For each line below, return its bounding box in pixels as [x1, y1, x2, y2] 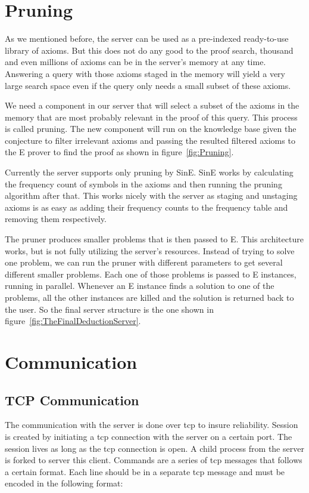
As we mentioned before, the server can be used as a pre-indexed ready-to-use [5, 32, 289, 45]
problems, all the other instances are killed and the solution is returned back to [5, 291, 294, 303]
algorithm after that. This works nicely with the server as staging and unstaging [5, 189, 298, 202]
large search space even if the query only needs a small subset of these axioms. [5, 79, 291, 91]
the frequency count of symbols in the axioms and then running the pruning [5, 177, 282, 190]
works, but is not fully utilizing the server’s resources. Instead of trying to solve [5, 244, 295, 257]
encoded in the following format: [5, 477, 123, 489]
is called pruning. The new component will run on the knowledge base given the [5, 122, 296, 135]
